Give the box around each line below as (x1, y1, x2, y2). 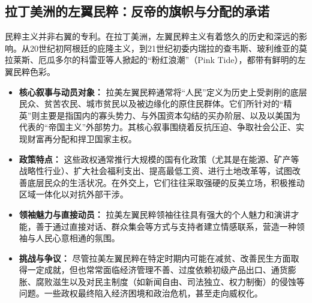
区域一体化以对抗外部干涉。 (19, 188, 128, 200)
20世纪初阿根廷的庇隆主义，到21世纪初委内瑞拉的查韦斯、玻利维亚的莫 (29, 41, 307, 54)
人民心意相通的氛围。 (35, 232, 120, 244)
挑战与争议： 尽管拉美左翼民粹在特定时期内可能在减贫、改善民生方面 (19, 251, 291, 264)
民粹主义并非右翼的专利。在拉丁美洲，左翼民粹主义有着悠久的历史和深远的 (5, 30, 299, 43)
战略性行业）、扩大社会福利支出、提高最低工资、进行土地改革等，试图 (19, 164, 292, 177)
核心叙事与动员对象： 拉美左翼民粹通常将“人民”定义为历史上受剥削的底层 (19, 85, 307, 98)
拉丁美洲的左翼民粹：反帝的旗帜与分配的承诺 (5, 2, 269, 20)
